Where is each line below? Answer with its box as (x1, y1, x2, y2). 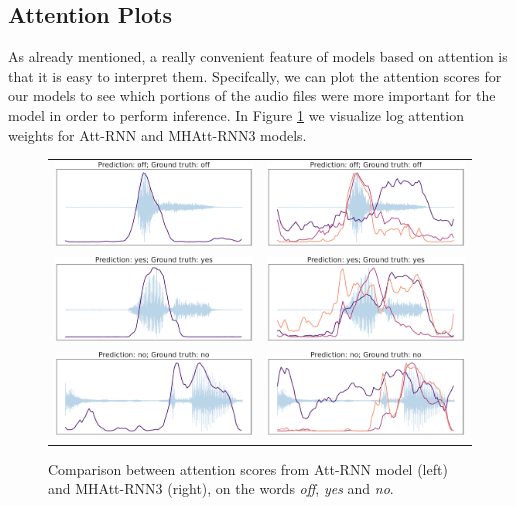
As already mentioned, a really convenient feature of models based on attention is (8, 46, 508, 67)
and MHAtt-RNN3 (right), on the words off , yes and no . (48, 478, 394, 499)
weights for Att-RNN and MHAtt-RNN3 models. (8, 124, 307, 145)
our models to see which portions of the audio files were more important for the (8, 85, 496, 106)
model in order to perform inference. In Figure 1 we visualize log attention (8, 104, 464, 125)
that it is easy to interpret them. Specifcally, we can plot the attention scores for (8, 65, 502, 86)
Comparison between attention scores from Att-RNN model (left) (48, 458, 448, 479)
